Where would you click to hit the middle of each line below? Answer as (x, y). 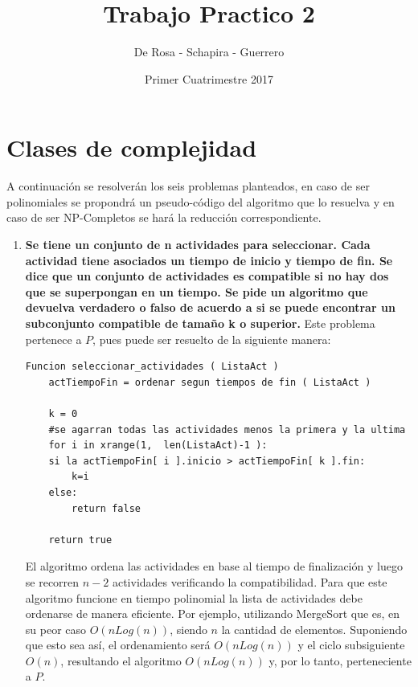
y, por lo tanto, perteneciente (340, 660)
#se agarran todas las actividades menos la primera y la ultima (227, 429)
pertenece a (53, 339)
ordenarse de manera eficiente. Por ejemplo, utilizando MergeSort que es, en (213, 613)
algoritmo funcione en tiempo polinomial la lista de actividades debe (194, 597)
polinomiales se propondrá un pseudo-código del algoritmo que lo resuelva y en (201, 201)
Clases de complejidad (132, 147)
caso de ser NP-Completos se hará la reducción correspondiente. (164, 217)
